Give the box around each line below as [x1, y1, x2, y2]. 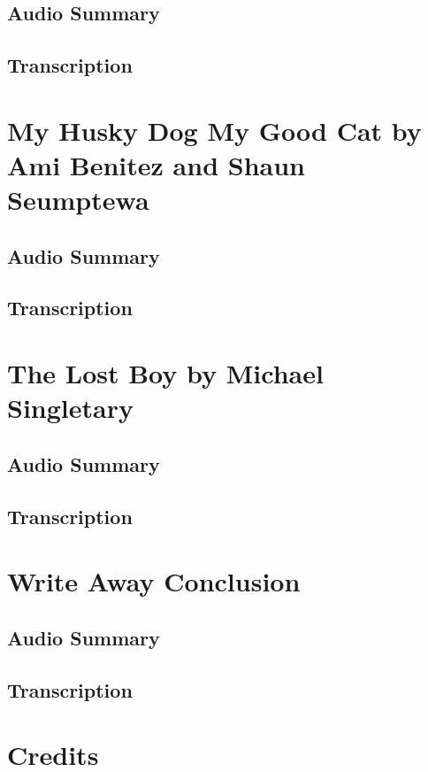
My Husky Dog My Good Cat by [7, 112, 422, 148]
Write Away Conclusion [7, 563, 301, 599]
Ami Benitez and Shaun [7, 146, 305, 182]
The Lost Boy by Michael [7, 355, 324, 391]
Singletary [7, 390, 134, 426]
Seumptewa [7, 181, 149, 218]
